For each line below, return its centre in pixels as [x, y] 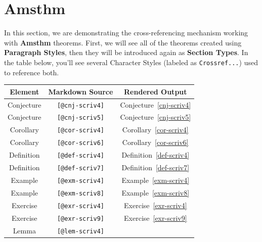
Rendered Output [156, 91]
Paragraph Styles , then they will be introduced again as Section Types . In [126, 52]
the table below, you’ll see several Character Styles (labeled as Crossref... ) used [131, 62]
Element [25, 91]
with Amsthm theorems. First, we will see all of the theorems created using [123, 42]
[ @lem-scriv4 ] [81, 231]
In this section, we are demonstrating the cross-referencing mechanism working [126, 33]
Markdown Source [81, 91]
